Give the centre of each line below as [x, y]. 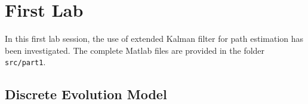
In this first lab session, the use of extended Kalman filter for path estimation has [154, 39]
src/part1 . [25, 62]
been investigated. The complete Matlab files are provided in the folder [135, 50]
